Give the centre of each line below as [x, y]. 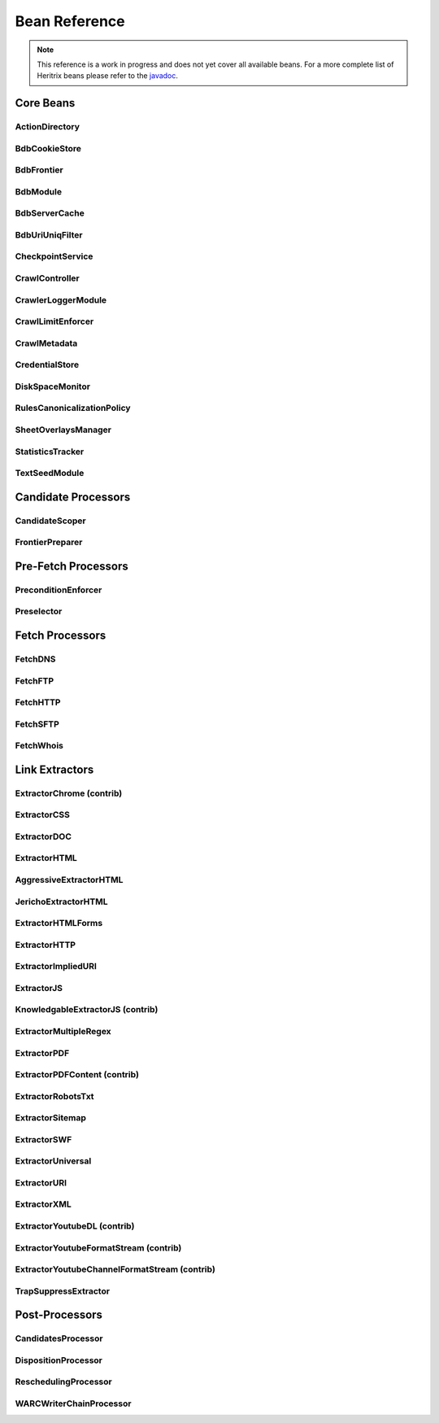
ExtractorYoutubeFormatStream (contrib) [98, 1247]
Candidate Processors [73, 497]
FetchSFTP [37, 724]
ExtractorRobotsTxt [54, 1096]
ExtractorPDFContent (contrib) [77, 1075]
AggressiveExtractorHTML [69, 880]
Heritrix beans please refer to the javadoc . [108, 76]
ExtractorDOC [43, 836]
